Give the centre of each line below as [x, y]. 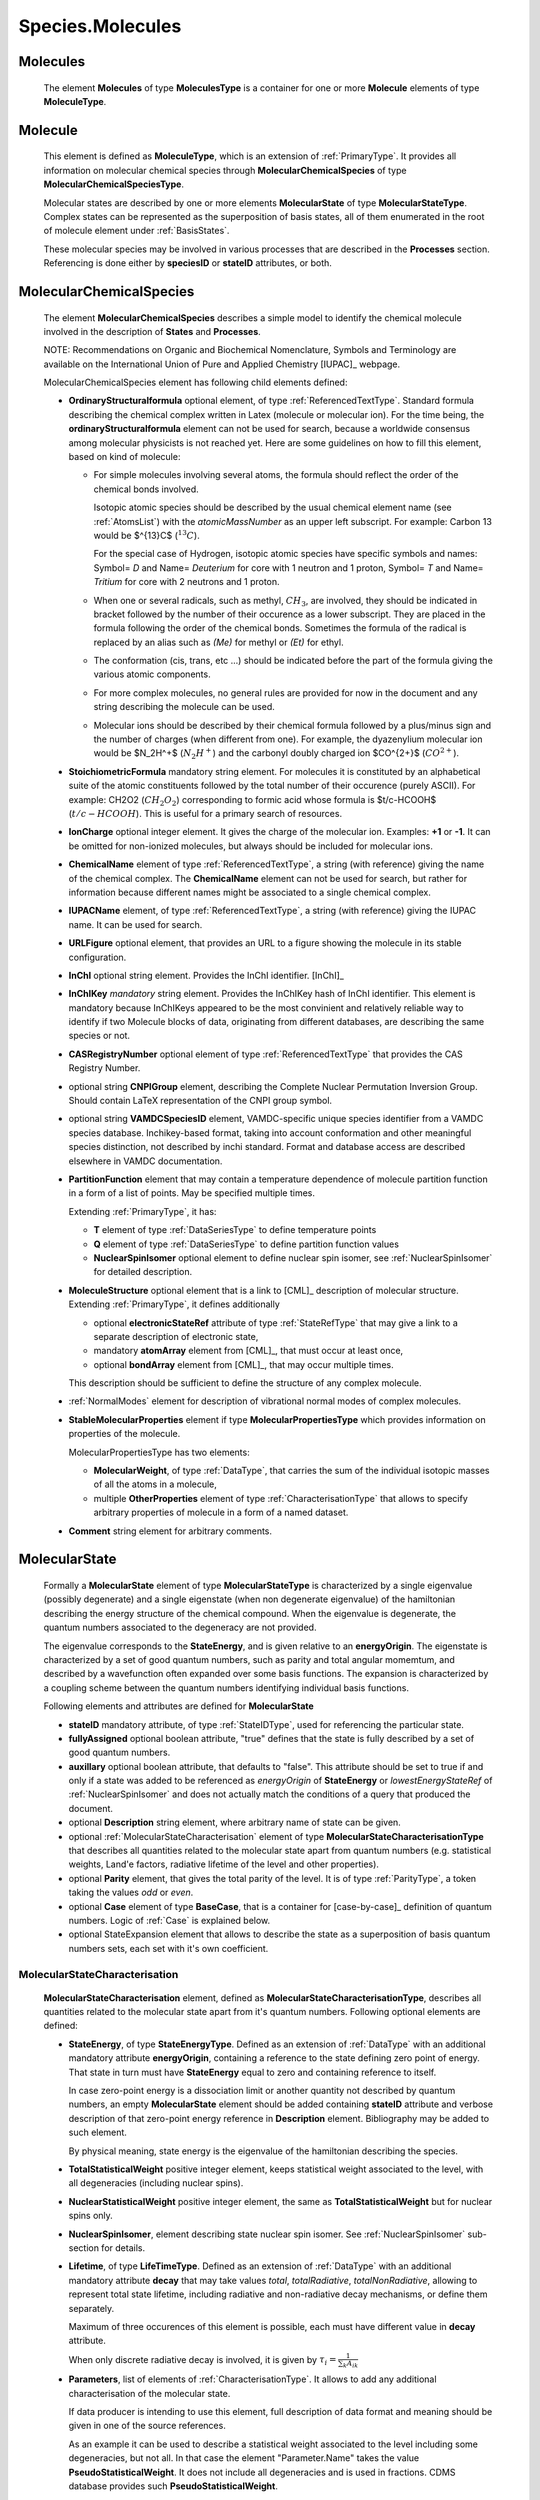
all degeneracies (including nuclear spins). [156, 2183]
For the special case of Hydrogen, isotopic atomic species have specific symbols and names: [285, 554]
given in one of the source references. [147, 2426]
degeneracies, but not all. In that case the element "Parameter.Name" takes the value [244, 2458]
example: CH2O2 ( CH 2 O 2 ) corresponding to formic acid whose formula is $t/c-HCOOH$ [252, 800]
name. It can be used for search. [135, 924]
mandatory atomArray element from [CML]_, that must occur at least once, [248, 1351]
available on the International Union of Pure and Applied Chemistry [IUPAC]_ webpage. [222, 364]
